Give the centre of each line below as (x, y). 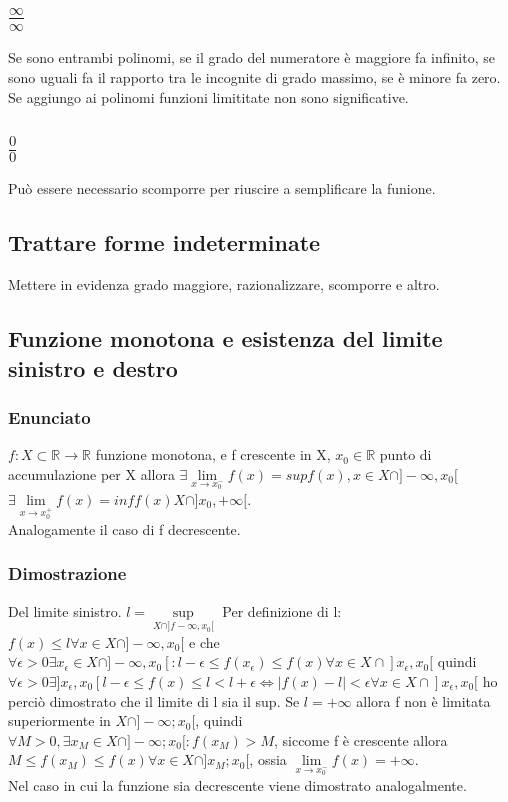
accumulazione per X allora (91, 473)
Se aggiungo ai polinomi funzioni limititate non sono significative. (208, 96)
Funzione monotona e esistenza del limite (225, 338)
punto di (405, 454)
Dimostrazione (67, 573)
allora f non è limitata (423, 700)
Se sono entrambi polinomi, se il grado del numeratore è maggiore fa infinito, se (251, 57)
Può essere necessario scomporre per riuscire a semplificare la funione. (222, 188)
